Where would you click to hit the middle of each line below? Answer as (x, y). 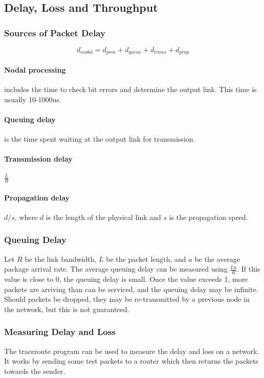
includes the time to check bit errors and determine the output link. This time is (130, 89)
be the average (217, 259)
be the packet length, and (146, 259)
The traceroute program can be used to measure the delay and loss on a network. (132, 351)
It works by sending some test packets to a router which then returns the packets (131, 361)
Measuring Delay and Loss (60, 332)
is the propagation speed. (208, 217)
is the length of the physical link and (103, 217)
